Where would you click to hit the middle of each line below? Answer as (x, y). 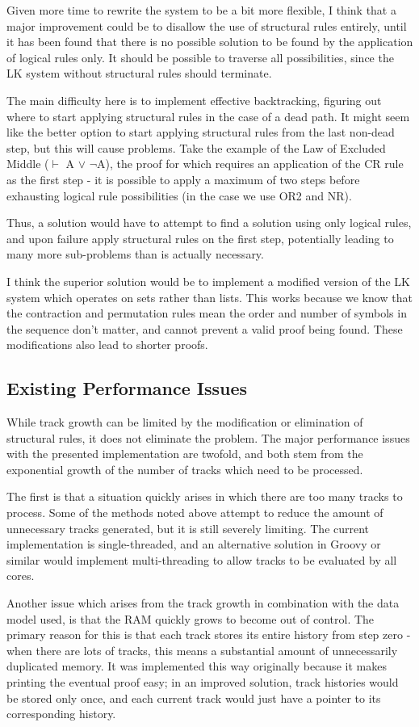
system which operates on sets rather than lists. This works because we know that (209, 297)
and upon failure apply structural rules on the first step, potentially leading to (200, 238)
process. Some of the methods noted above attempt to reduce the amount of (195, 513)
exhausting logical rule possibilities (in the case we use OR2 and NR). (179, 195)
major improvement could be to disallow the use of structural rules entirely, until (207, 25)
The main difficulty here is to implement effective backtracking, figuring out (194, 100)
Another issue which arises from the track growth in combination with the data (203, 603)
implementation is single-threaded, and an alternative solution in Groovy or (194, 544)
